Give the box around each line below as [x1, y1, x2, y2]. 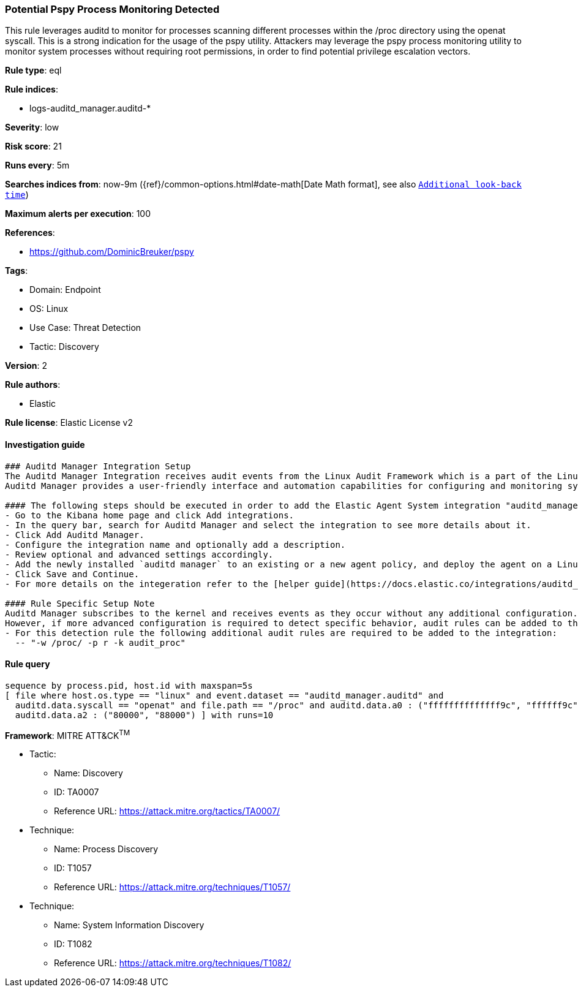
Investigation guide [5, 439, 85, 450]
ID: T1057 [54, 863, 92, 874]
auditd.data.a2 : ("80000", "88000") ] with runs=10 [15, 710, 274, 720]
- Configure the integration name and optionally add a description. [5, 539, 346, 550]
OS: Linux [29, 303, 69, 314]
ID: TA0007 [54, 787, 99, 798]
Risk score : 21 [5, 141, 62, 152]
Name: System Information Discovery [54, 920, 205, 931]
